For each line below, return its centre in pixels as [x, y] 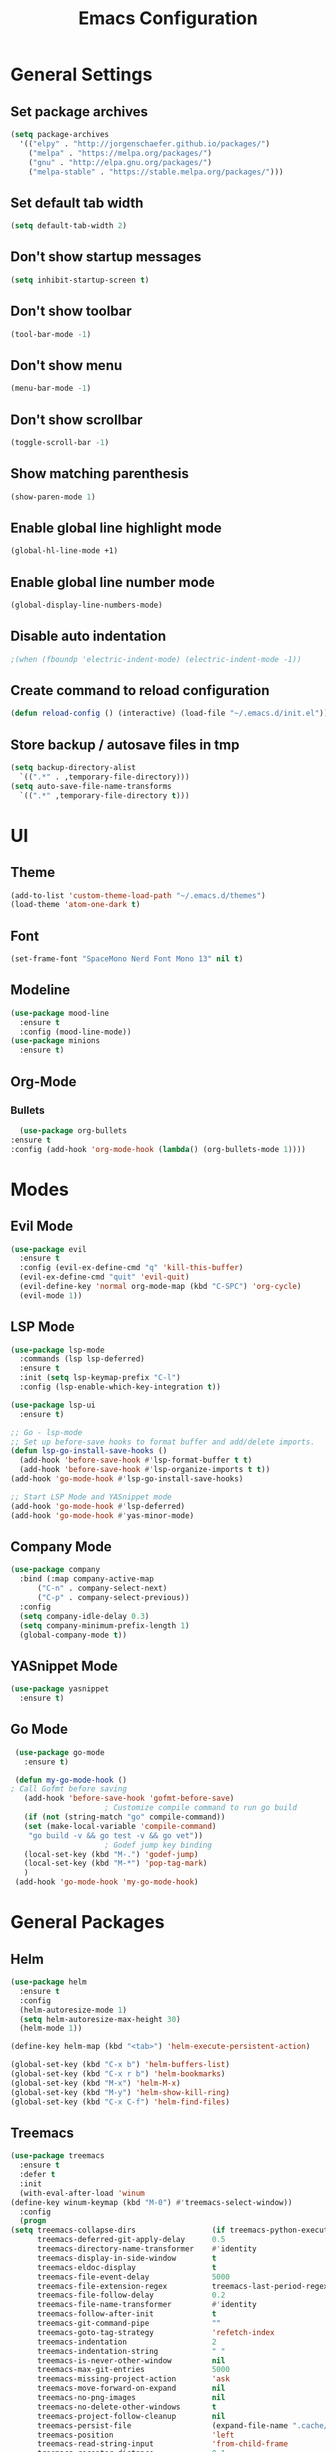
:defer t [37, 2175]
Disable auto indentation [88, 636]
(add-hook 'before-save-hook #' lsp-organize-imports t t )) [145, 1470]
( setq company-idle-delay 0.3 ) [84, 1616]
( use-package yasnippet [60, 1689]
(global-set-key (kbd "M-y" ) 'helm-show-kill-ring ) [120, 2092]
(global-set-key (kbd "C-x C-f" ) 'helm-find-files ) [120, 2102]
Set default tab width [77, 202]
